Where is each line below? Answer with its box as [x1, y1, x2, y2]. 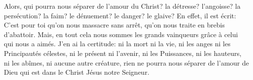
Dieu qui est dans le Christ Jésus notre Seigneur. [4, 67, 149, 77]
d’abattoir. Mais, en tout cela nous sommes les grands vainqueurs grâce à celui [4, 29, 238, 39]
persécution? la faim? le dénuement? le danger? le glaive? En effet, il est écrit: [4, 10, 236, 20]
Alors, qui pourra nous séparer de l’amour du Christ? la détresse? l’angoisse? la [4, 1, 241, 11]
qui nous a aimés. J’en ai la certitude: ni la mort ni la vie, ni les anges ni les [4, 39, 231, 49]
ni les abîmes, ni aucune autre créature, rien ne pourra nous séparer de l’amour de [4, 57, 249, 67]
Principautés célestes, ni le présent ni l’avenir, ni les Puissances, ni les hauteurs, [4, 48, 242, 58]
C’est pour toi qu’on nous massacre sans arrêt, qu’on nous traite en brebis [4, 20, 225, 30]
